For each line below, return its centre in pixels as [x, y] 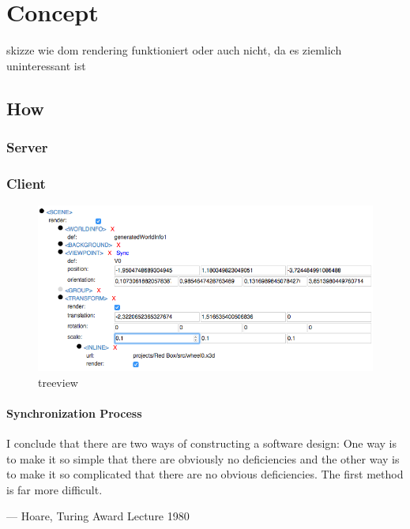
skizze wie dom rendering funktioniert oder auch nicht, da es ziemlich [174, 50]
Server [27, 147]
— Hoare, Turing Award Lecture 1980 [98, 516]
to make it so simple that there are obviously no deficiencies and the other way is [203, 458]
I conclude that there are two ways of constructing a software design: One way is [201, 443]
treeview [58, 382]
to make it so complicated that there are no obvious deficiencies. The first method [205, 474]
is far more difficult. [55, 489]
